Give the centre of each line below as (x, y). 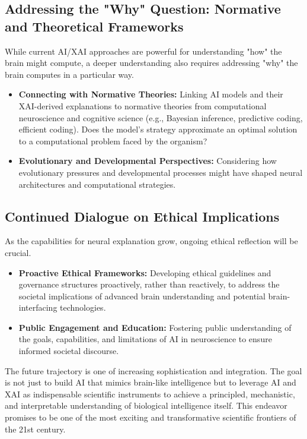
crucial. (18, 252)
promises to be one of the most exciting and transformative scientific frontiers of (151, 417)
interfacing (38, 307)
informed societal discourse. (69, 351)
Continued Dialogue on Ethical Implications (142, 216)
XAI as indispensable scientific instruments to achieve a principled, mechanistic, (150, 394)
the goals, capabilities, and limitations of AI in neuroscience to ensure (145, 339)
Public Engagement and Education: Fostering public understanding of (155, 327)
